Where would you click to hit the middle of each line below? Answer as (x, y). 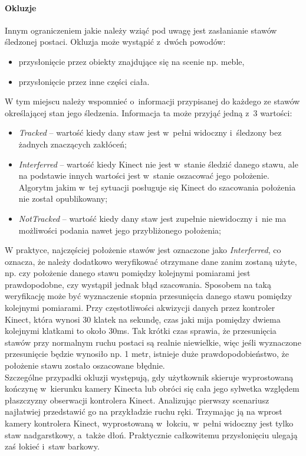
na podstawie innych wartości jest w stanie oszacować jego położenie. (144, 175)
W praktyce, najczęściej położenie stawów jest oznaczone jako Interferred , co (143, 250)
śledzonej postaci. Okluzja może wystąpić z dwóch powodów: (115, 42)
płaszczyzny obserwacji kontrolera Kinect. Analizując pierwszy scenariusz (137, 400)
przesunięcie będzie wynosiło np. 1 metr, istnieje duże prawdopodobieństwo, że (147, 354)
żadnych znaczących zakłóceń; (73, 144)
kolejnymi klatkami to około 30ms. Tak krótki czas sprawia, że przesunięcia (141, 331)
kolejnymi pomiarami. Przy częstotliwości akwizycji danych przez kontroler (140, 308)
